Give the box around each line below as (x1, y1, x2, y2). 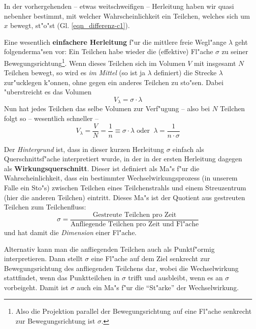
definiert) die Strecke (154, 67, 217, 78)
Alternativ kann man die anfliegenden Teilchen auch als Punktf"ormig (4, 243, 215, 254)
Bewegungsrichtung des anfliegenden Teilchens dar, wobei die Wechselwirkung (4, 263, 239, 273)
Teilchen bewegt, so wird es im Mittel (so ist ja (4, 67, 146, 78)
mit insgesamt (193, 58, 236, 68)
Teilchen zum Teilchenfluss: (4, 202, 86, 212)
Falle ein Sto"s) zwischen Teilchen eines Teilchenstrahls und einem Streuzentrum (4, 182, 247, 193)
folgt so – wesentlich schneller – (4, 113, 98, 123)
